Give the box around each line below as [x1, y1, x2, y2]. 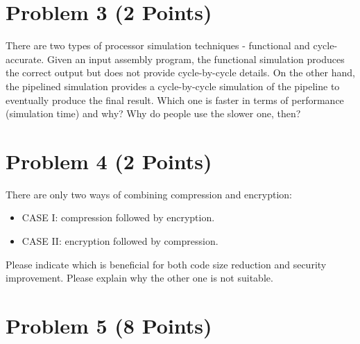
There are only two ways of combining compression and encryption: [6, 187, 292, 201]
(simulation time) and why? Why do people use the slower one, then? [6, 106, 301, 121]
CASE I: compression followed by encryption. [22, 210, 215, 225]
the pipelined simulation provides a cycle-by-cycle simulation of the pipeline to [6, 78, 340, 93]
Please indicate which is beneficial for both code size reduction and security [6, 257, 327, 271]
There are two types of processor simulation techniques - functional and [6, 38, 310, 53]
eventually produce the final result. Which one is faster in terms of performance [6, 92, 344, 107]
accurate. [6, 51, 44, 66]
